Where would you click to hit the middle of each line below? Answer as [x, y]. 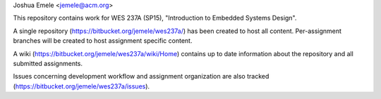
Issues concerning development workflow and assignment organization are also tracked [141, 77]
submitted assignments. [48, 63]
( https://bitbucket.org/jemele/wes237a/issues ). [81, 86]
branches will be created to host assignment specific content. [103, 41]
